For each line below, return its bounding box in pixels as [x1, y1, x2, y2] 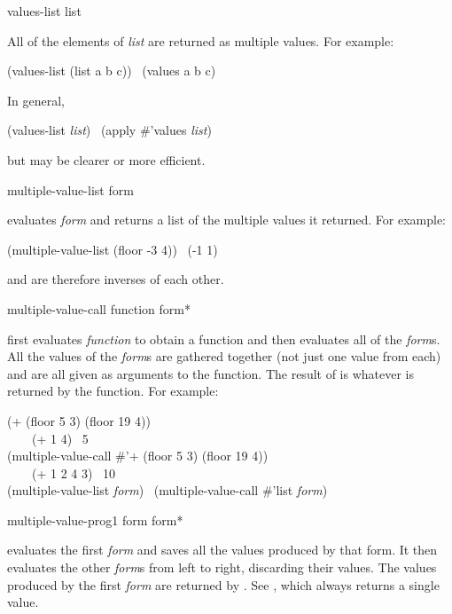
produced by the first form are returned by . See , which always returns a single [7, 575, 440, 594]
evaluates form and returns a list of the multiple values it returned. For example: [7, 210, 447, 229]
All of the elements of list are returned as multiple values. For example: [7, 31, 394, 50]
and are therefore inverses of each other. [7, 270, 224, 288]
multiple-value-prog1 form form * [7, 510, 183, 529]
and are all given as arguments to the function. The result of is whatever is [7, 364, 415, 382]
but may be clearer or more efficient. [7, 150, 206, 169]
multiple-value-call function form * [7, 299, 191, 318]
